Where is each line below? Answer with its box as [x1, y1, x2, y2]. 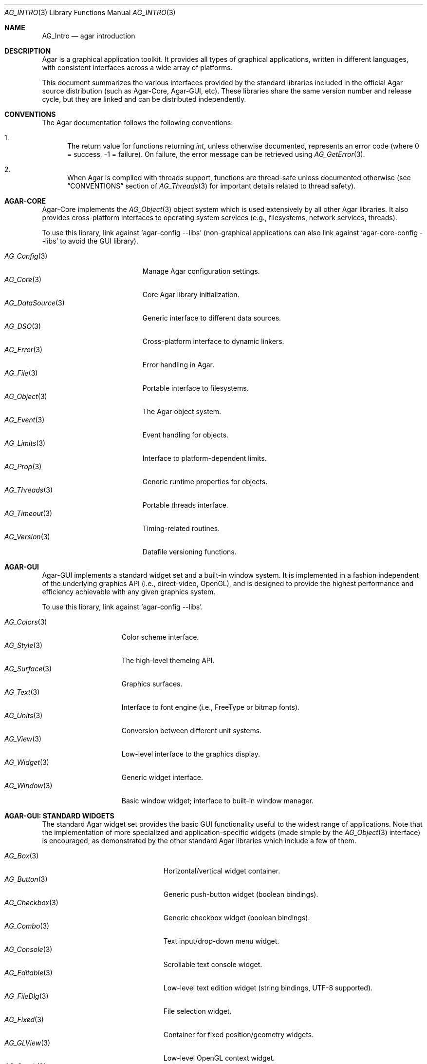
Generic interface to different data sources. [142, 314, 281, 322]
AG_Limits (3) [4, 439, 46, 447]
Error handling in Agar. [142, 361, 215, 369]
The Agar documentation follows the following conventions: [42, 118, 233, 127]
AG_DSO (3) [4, 322, 41, 330]
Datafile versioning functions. [142, 548, 237, 556]
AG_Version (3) [4, 532, 50, 541]
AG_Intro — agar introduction [42, 32, 135, 40]
